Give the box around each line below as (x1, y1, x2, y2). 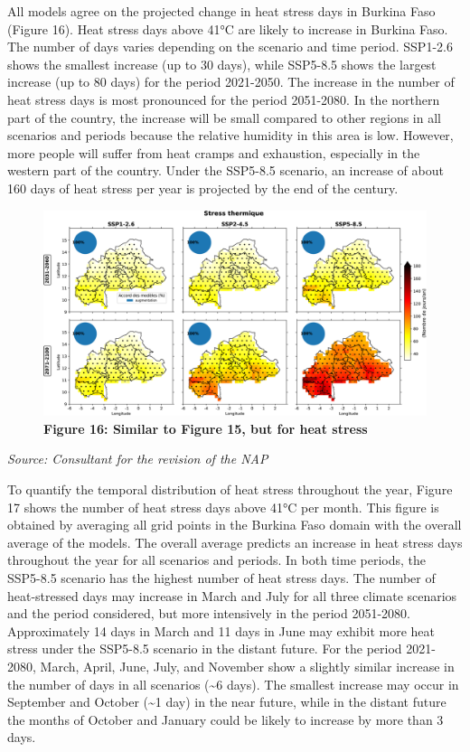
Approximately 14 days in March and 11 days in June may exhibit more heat (7, 621, 435, 640)
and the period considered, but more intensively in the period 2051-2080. (7, 604, 411, 623)
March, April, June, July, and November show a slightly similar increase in (40, 656, 455, 675)
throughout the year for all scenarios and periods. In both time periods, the (7, 550, 426, 569)
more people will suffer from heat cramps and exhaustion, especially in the (7, 143, 420, 162)
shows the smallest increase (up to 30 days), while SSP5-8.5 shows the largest (7, 54, 437, 73)
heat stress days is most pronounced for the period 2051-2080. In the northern (7, 89, 440, 108)
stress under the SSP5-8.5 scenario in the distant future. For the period (7, 639, 402, 658)
